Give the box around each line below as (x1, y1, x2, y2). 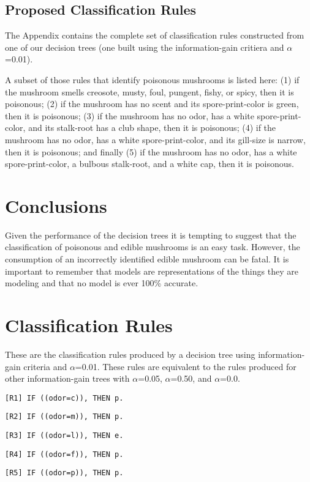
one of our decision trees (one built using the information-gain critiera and (5, 40, 284, 53)
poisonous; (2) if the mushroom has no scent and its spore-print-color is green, (5, 97, 299, 110)
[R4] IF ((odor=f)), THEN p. (5, 450, 124, 459)
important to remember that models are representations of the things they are (5, 264, 298, 277)
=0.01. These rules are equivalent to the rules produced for (75, 360, 297, 373)
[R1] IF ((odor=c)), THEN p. (5, 393, 124, 402)
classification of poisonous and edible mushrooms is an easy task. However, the (5, 240, 300, 253)
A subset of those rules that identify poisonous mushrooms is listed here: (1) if (5, 73, 300, 86)
